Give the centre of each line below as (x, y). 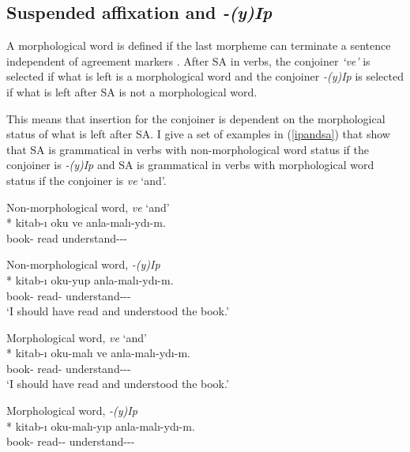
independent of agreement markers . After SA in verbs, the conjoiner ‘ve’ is (188, 60)
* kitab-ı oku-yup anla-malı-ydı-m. (90, 279)
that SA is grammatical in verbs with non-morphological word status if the (188, 149)
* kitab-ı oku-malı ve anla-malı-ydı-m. (98, 353)
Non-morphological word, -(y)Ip (83, 264)
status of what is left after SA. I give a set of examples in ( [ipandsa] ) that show (198, 134)
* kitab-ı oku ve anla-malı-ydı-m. (86, 222)
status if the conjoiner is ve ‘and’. (87, 180)
